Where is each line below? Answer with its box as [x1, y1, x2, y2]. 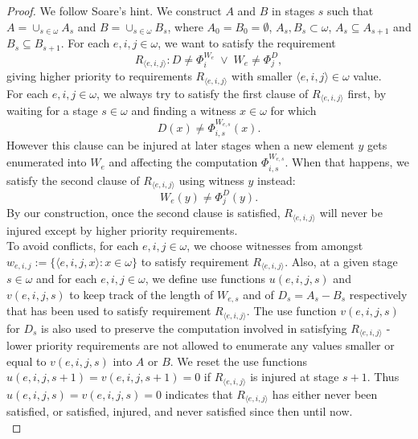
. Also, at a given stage [285, 252, 398, 269]
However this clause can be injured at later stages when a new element [6, 137, 354, 154]
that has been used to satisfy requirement [6, 302, 211, 319]
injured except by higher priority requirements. [6, 221, 238, 238]
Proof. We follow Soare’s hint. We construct [6, 2, 222, 18]
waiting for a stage [6, 102, 98, 119]
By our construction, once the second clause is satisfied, [6, 204, 281, 221]
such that [327, 2, 374, 18]
